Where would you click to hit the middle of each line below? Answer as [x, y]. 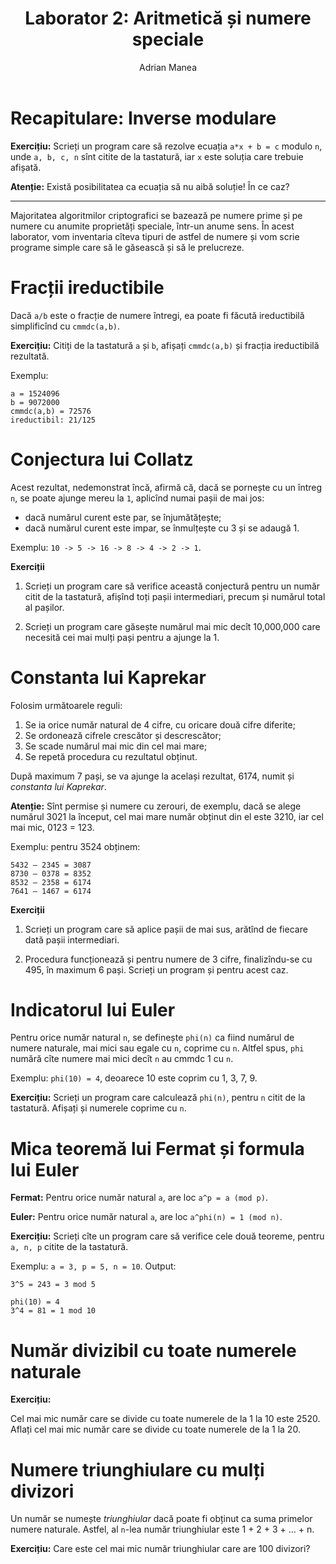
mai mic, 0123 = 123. [52, 827]
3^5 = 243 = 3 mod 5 [53, 1285]
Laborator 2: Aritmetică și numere [168, 18]
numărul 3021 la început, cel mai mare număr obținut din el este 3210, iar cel [167, 816]
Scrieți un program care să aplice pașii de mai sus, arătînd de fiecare [166, 929]
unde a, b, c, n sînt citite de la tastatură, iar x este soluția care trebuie [157, 156]
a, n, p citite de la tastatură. [69, 1247]
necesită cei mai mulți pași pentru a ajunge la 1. [122, 637]
